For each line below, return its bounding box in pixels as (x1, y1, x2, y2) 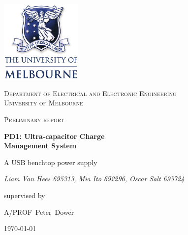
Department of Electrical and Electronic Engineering (4, 88, 177, 98)
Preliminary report (4, 114, 64, 124)
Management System (4, 140, 77, 151)
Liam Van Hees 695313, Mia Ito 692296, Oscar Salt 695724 (4, 173, 185, 184)
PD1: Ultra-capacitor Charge (4, 131, 105, 141)
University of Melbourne (4, 98, 83, 108)
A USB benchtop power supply (4, 157, 97, 167)
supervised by (4, 190, 45, 200)
